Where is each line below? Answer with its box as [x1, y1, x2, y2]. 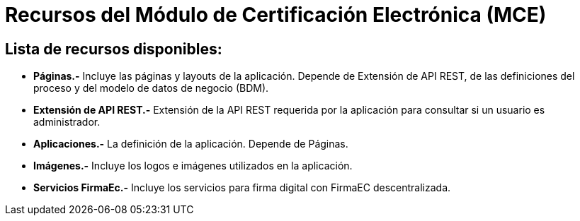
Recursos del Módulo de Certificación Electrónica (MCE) [5, 3, 547, 27]
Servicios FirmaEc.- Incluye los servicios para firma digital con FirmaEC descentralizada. [33, 181, 451, 194]
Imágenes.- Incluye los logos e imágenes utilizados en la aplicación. [33, 160, 353, 172]
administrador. [33, 116, 101, 129]
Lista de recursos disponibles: [5, 40, 222, 58]
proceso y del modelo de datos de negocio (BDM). [33, 82, 269, 95]
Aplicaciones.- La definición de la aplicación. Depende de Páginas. [33, 138, 348, 150]
